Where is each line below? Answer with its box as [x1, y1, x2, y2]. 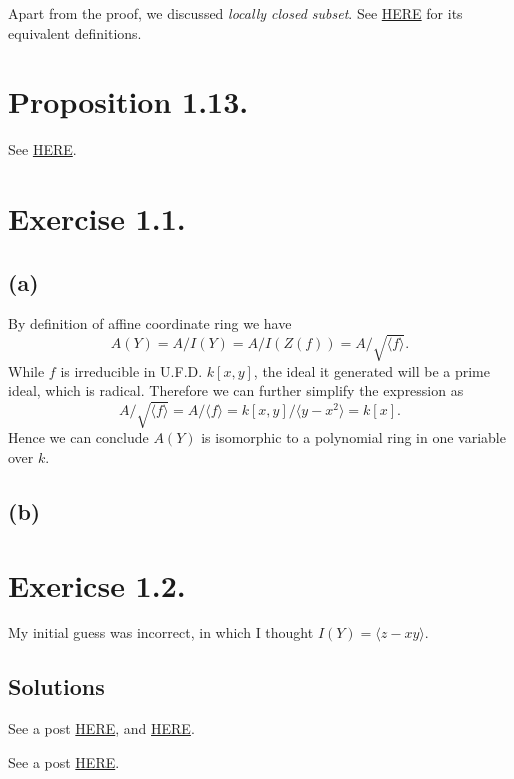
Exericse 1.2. [8, 564, 186, 605]
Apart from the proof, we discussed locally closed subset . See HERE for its [8, 3, 463, 23]
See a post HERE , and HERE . [8, 718, 195, 739]
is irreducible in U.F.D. [60, 360, 203, 381]
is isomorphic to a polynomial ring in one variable [201, 427, 506, 448]
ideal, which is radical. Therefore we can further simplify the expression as [8, 380, 464, 401]
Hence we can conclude [8, 427, 149, 448]
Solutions [8, 671, 105, 702]
